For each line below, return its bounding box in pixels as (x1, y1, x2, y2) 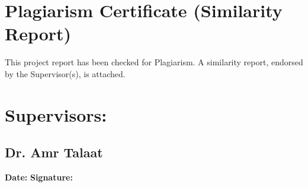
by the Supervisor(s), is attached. (5, 67, 126, 80)
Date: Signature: (5, 171, 73, 183)
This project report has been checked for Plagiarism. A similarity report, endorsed (5, 56, 303, 68)
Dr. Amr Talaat (5, 143, 103, 161)
